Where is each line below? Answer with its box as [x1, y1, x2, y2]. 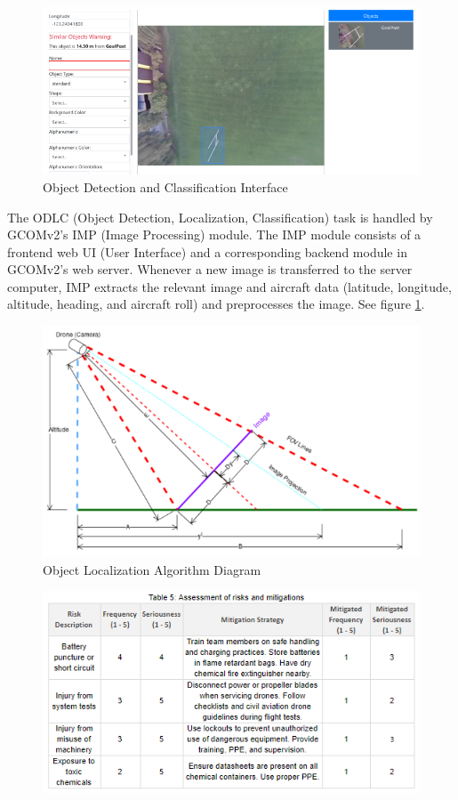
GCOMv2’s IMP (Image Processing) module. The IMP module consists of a [7, 225, 422, 244]
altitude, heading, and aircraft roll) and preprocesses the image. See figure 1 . [7, 295, 425, 313]
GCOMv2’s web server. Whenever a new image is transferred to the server [7, 260, 413, 279]
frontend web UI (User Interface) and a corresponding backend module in [7, 242, 407, 261]
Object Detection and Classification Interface [43, 177, 288, 196]
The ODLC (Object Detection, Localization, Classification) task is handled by [7, 207, 433, 226]
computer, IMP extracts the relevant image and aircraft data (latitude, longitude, [7, 277, 452, 295]
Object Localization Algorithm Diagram [43, 560, 261, 578]
